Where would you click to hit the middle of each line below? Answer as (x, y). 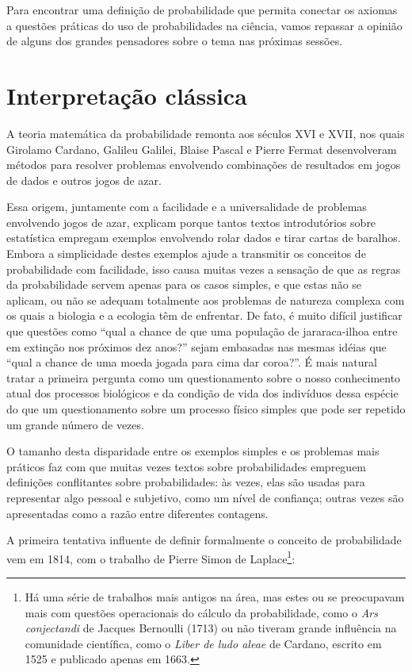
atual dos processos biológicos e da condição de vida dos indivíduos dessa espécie (202, 393)
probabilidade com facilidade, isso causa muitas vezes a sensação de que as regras (204, 269)
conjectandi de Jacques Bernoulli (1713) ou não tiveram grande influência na (211, 628)
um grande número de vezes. (75, 424)
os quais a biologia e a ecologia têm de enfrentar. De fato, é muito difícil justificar (204, 315)
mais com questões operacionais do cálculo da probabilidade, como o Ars (201, 612)
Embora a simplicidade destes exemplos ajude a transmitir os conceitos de (186, 253)
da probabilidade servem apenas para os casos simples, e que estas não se (184, 284)
